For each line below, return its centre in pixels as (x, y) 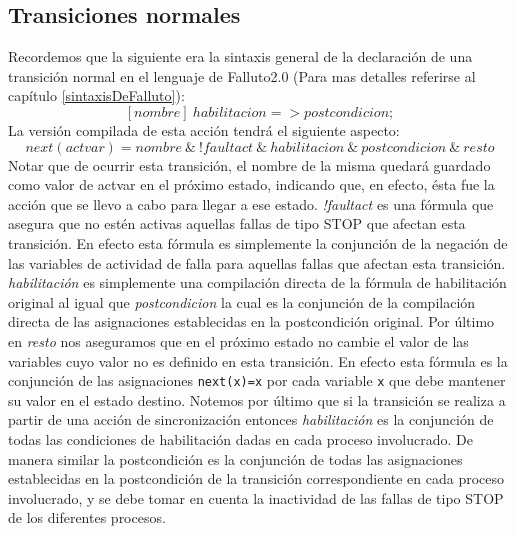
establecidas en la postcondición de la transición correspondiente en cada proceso (256, 478)
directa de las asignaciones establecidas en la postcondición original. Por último (251, 321)
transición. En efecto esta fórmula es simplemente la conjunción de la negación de (258, 242)
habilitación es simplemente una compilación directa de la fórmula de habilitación (257, 282)
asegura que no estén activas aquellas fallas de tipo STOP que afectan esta (237, 223)
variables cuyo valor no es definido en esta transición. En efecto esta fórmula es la (258, 360)
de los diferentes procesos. (87, 517)
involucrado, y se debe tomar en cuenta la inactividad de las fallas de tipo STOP (256, 497)
